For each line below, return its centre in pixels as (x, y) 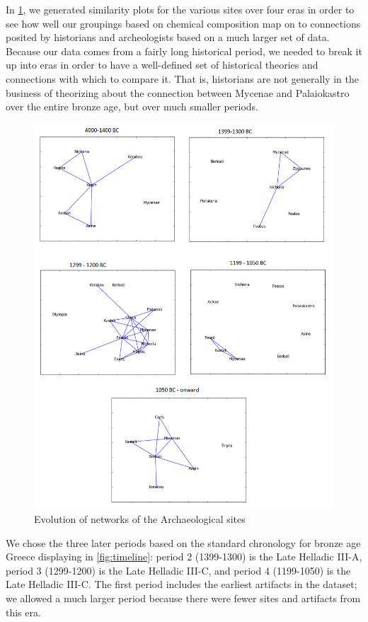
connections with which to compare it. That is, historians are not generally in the (183, 78)
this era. (23, 612)
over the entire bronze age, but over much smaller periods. (132, 106)
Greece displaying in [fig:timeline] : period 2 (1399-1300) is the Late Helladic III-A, (184, 557)
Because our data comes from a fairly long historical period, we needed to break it (184, 51)
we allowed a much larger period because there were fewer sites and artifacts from (183, 598)
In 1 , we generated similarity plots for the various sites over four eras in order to (180, 9)
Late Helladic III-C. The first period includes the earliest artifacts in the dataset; (182, 584)
